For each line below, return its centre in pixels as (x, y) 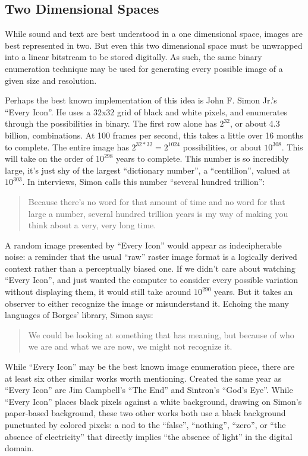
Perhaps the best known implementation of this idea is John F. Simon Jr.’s (141, 100)
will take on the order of (49, 158)
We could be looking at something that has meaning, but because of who (161, 334)
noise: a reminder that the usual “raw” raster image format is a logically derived (151, 257)
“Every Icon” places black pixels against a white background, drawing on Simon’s (153, 401)
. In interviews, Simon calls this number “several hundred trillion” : (144, 182)
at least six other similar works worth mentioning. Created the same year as (143, 378)
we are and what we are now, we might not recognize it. (130, 346)
